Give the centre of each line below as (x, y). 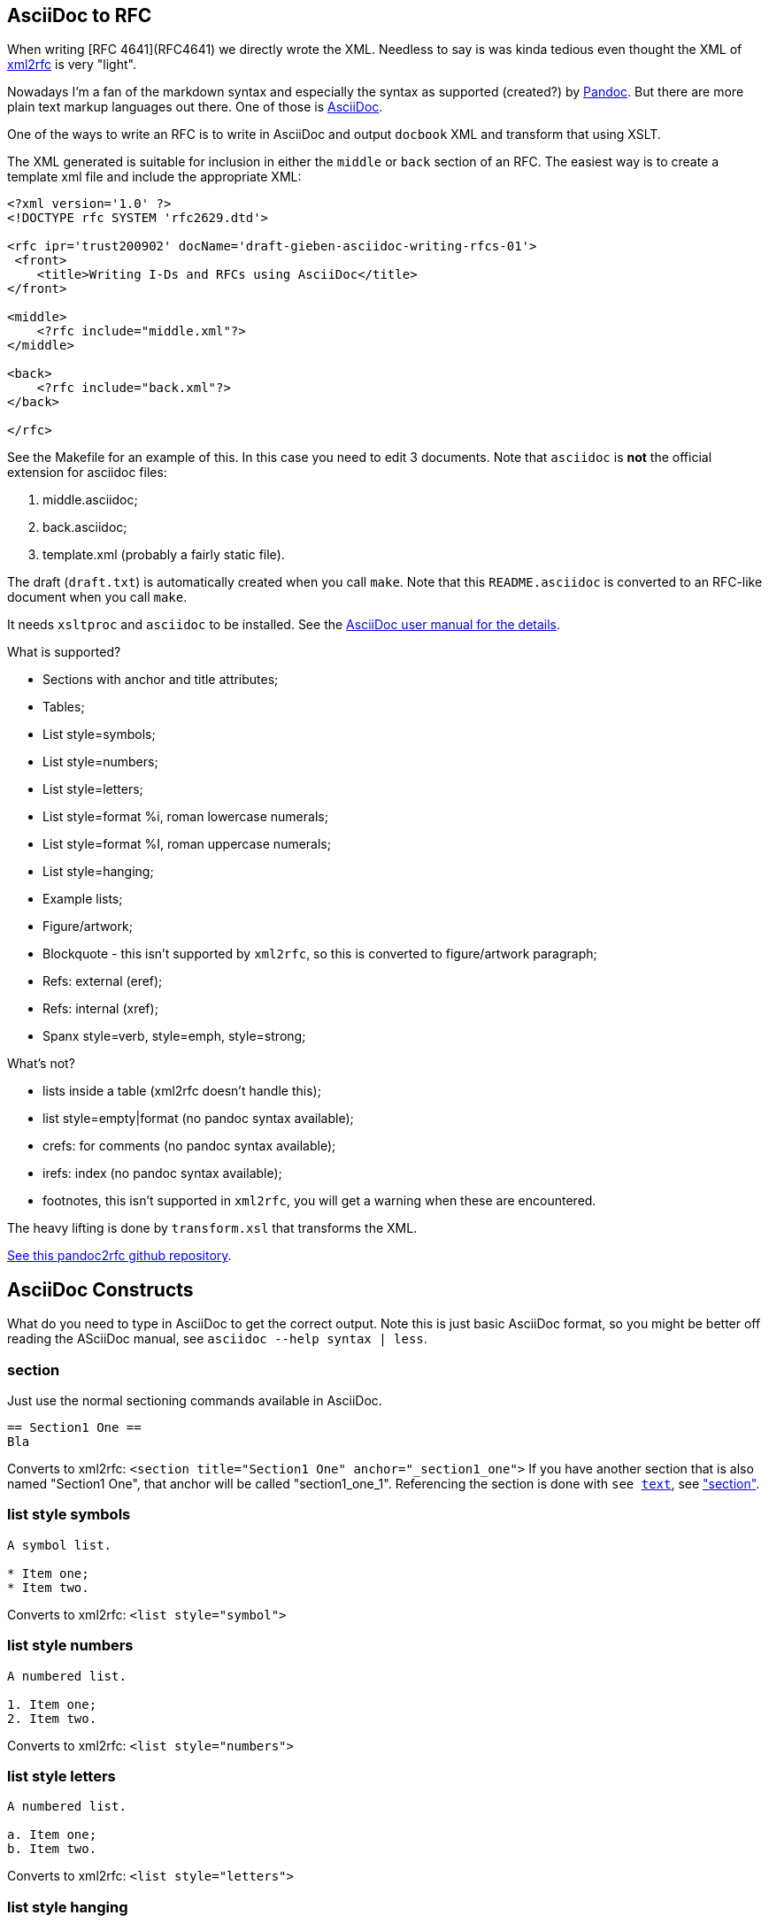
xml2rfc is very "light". (72, 65)
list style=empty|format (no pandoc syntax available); (198, 1119)
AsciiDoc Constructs (100, 1289)
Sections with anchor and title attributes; (161, 680)
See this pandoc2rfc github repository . (119, 1256)
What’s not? (41, 1064)
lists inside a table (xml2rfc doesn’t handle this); (182, 1091)
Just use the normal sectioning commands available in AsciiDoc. (195, 1401)
